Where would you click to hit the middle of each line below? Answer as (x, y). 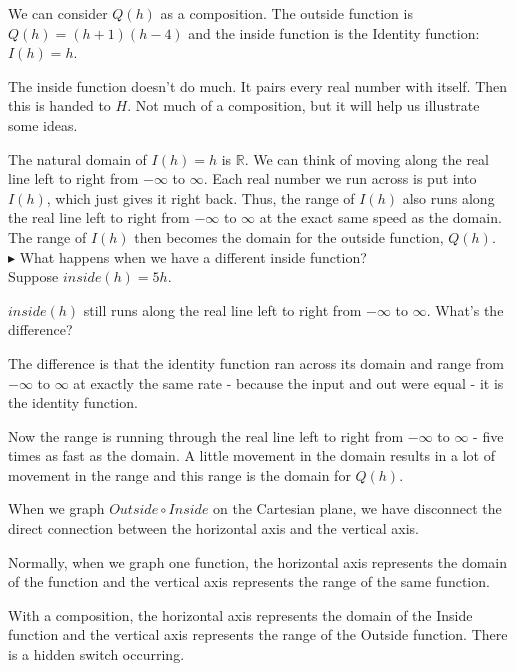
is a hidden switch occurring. (96, 654)
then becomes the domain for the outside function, (289, 236)
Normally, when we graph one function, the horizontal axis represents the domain (257, 561)
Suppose (33, 276)
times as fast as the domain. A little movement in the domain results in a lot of (251, 455)
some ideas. (43, 124)
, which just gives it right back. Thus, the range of (200, 197)
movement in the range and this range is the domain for (179, 474)
